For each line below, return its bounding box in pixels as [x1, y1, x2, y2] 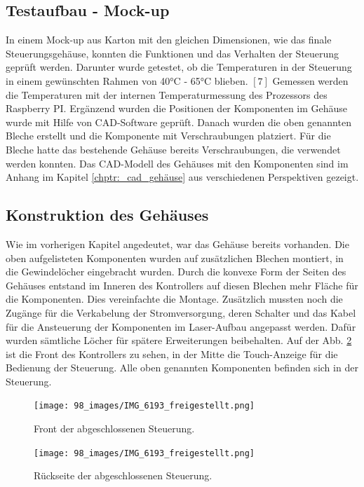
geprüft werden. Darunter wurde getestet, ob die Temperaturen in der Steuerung [6, 60, 352, 74]
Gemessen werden [272, 73, 349, 88]
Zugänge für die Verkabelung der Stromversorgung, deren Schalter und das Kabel [6, 305, 356, 320]
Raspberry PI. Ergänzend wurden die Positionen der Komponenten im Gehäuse [6, 101, 348, 116]
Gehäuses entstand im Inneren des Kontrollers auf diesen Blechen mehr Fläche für [6, 277, 358, 292]
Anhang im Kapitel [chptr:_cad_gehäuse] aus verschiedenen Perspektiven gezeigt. [6, 170, 359, 184]
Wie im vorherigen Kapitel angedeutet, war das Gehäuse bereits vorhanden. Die [6, 236, 349, 251]
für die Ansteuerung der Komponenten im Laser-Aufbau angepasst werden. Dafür [6, 319, 356, 334]
